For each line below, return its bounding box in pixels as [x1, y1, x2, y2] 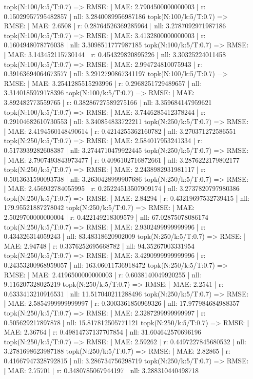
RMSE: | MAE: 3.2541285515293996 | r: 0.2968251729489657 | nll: [4, 78, 201, 88]
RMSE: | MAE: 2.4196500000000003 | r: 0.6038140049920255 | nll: [4, 269, 201, 279]
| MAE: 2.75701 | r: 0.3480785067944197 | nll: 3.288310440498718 [4, 365, 199, 375]
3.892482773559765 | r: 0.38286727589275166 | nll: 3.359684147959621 [4, 97, 212, 107]
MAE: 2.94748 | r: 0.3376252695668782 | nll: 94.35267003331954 [4, 240, 195, 251]
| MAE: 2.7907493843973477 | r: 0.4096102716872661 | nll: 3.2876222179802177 [4, 154, 240, 165]
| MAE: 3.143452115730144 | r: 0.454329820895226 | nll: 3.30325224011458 [4, 49, 226, 59]
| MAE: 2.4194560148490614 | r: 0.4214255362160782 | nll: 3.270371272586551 [4, 126, 236, 136]
